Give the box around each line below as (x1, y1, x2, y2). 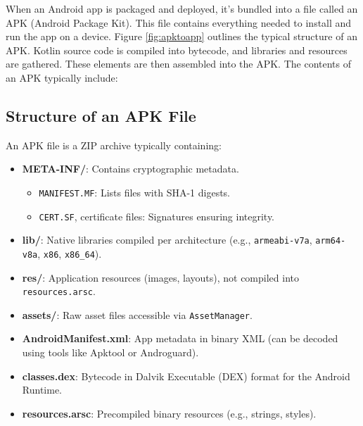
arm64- (315, 236, 346, 246)
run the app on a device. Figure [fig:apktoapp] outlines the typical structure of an (6, 29, 357, 44)
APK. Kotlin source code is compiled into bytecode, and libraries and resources (6, 42, 348, 57)
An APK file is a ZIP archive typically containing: (6, 137, 222, 152)
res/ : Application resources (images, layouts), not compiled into (22, 270, 299, 284)
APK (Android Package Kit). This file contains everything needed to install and (6, 15, 352, 30)
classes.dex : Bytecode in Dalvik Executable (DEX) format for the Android (22, 368, 350, 383)
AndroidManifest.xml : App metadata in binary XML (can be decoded (22, 331, 338, 346)
